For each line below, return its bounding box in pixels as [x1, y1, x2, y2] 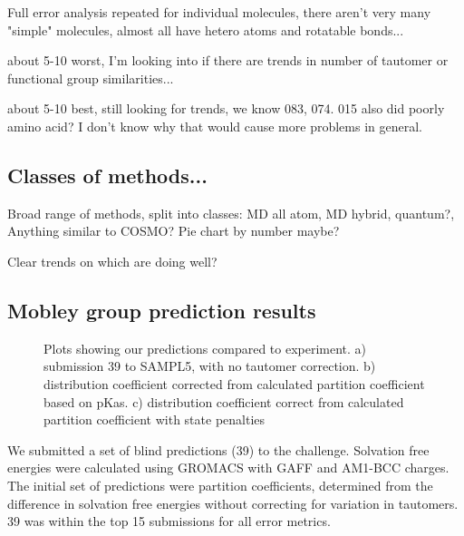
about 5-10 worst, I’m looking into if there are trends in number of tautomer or [7, 51, 449, 70]
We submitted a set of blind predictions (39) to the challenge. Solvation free [7, 440, 430, 459]
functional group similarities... [7, 68, 174, 87]
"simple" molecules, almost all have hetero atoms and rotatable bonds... [7, 20, 404, 39]
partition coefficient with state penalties [43, 410, 266, 429]
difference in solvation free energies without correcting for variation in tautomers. [7, 493, 459, 512]
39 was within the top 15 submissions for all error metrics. [7, 512, 331, 531]
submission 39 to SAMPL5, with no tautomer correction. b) [43, 356, 376, 375]
